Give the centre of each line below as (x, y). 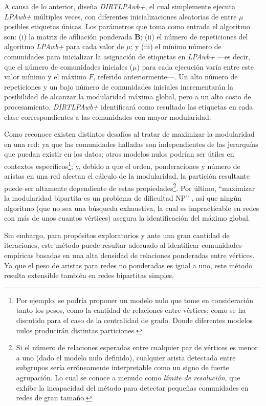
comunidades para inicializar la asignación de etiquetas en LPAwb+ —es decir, (127, 56)
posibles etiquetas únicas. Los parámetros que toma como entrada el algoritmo (127, 26)
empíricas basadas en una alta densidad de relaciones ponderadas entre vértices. (129, 255)
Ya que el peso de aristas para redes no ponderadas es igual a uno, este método (128, 265)
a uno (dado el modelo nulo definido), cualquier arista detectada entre (126, 357)
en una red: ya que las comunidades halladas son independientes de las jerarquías (131, 144)
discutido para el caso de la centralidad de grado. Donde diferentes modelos (135, 320)
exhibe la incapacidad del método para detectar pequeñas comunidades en (132, 387)
